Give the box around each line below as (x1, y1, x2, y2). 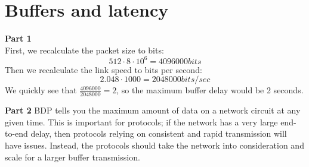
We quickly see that (5, 84, 77, 96)
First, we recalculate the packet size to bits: (5, 43, 164, 56)
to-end (5, 127, 28, 140)
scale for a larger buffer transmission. (5, 150, 140, 163)
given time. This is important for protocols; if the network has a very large (5, 115, 278, 128)
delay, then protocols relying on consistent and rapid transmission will (30, 127, 287, 140)
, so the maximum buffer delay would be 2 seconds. (116, 84, 304, 96)
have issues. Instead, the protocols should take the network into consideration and (5, 139, 304, 152)
